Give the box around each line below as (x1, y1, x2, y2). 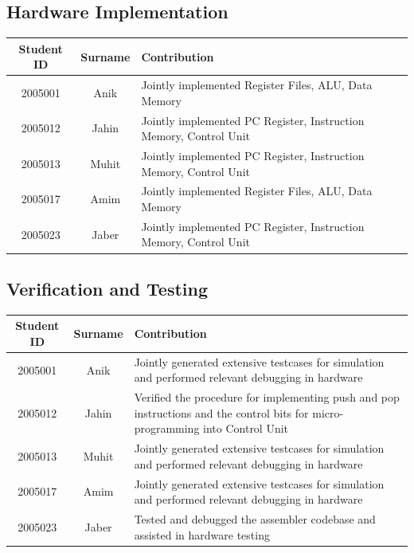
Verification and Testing (6, 276, 209, 300)
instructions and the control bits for (134, 404, 309, 421)
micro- (312, 404, 344, 421)
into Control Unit (203, 420, 289, 437)
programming (134, 420, 200, 437)
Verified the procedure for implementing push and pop (134, 389, 400, 406)
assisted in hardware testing (134, 526, 270, 543)
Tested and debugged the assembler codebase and (134, 511, 376, 528)
